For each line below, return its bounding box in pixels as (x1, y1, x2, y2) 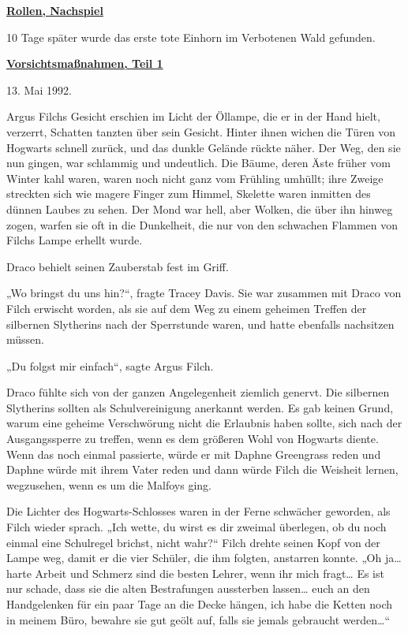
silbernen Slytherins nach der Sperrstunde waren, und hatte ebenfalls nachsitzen (6, 315, 395, 332)
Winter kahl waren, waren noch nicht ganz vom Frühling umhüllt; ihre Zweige (6, 169, 384, 186)
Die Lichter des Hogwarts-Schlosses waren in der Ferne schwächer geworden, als (6, 503, 391, 519)
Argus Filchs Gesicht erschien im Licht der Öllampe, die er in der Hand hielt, (6, 108, 380, 125)
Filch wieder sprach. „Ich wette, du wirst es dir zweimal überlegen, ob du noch (6, 519, 387, 535)
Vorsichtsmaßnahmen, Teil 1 (6, 55, 163, 72)
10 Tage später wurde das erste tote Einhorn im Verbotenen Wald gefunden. (6, 28, 376, 45)
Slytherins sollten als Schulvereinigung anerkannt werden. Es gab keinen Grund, (6, 399, 394, 415)
